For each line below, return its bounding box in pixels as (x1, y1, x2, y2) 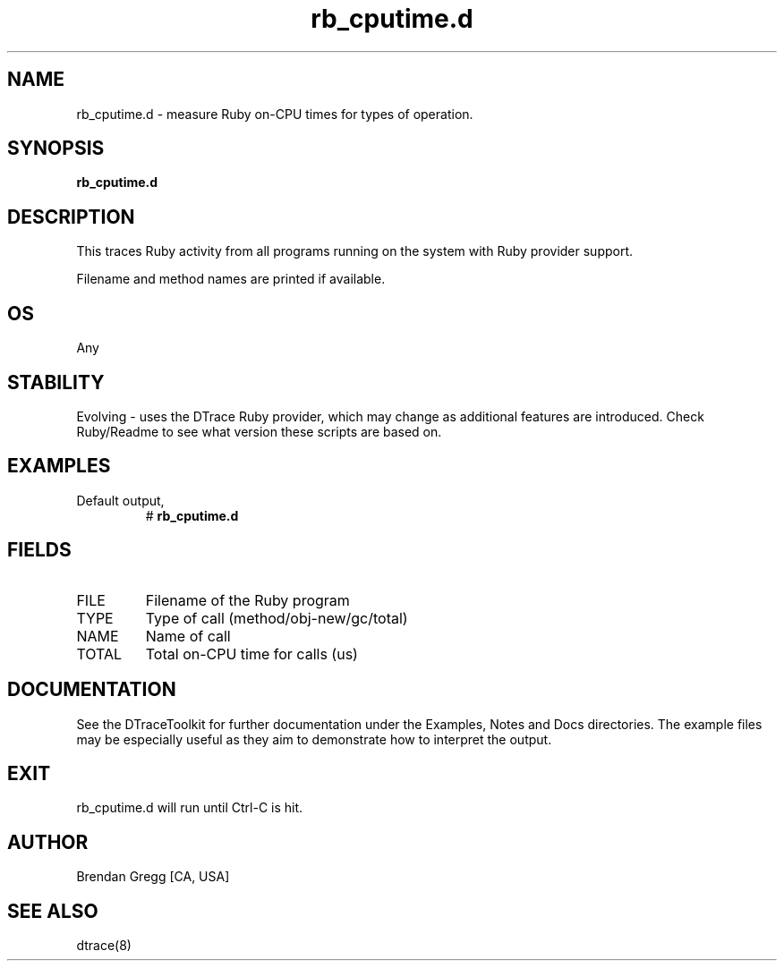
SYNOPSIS (7, 137, 105, 160)
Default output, (76, 492, 165, 508)
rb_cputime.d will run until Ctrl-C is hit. (76, 800, 303, 816)
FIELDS (7, 539, 72, 562)
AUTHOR (7, 830, 89, 853)
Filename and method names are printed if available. (76, 271, 386, 287)
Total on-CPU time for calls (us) (145, 644, 358, 663)
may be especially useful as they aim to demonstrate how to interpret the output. (76, 731, 552, 747)
